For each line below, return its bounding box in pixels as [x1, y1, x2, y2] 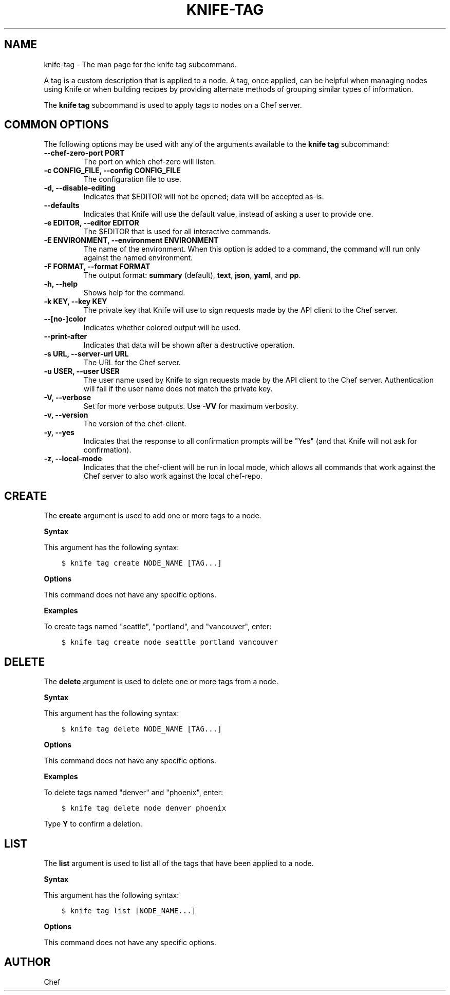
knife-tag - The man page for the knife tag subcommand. [44, 60, 237, 69]
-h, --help [44, 279, 78, 289]
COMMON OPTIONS [4, 118, 109, 132]
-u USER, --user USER [44, 367, 120, 376]
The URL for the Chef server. [83, 358, 181, 367]
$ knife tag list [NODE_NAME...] [61, 906, 196, 915]
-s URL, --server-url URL [44, 349, 129, 359]
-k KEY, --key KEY [44, 297, 107, 306]
